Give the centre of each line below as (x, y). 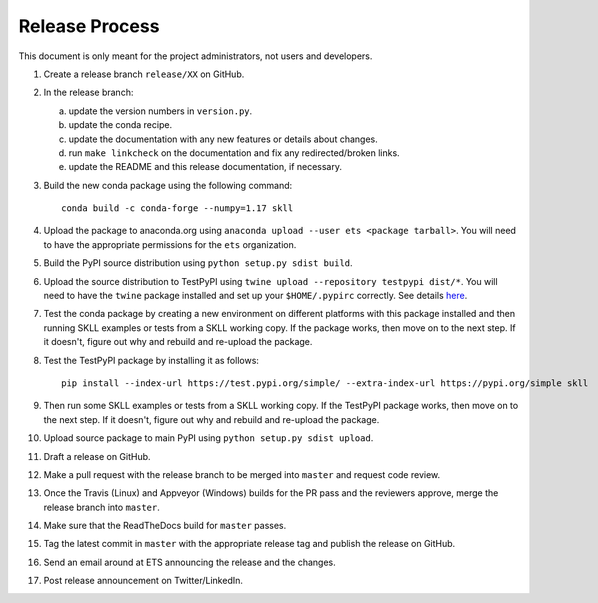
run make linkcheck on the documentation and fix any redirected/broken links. (234, 152)
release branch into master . (101, 507)
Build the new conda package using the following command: (168, 185)
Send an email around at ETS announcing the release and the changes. (190, 562)
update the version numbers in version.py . (160, 111)
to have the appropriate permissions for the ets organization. (170, 244)
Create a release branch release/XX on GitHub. (144, 74)
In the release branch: (88, 92)
